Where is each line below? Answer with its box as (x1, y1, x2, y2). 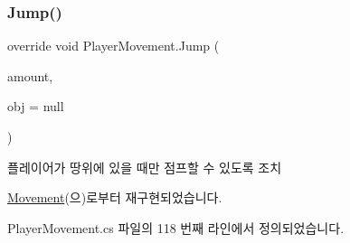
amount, (7, 66, 53, 85)
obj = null (7, 97, 64, 116)
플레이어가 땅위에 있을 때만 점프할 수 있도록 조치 (7, 157, 282, 176)
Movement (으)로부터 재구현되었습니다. (7, 188, 222, 207)
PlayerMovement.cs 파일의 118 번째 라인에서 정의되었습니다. (7, 218, 345, 237)
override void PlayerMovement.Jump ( (7, 36, 220, 55)
